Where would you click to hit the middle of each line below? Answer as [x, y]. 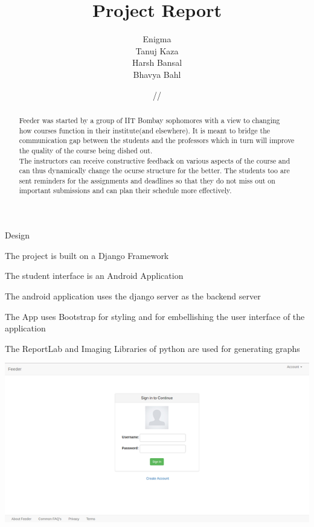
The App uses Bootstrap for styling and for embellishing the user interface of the [155, 316]
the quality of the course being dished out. [86, 150]
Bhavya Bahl [157, 74]
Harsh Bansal [157, 62]
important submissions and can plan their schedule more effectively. [125, 190]
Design [18, 235]
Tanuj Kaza [157, 50]
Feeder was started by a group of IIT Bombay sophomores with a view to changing [149, 120]
